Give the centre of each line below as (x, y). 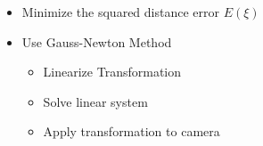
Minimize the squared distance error (120, 12)
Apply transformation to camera (131, 131)
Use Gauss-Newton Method (97, 41)
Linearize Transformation (112, 72)
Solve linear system (95, 101)
